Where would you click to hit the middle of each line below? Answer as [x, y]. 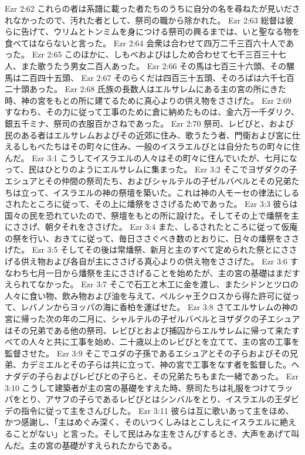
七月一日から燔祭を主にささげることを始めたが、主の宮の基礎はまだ [160, 272]
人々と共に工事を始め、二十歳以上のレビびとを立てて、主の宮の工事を [164, 342]
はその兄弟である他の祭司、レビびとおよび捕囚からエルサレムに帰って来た [148, 330]
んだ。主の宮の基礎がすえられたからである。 [91, 445]
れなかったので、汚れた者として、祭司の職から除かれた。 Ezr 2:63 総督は [145, 20]
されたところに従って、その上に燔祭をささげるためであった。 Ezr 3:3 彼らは [151, 204]
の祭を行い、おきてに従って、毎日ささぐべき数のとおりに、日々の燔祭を [144, 238]
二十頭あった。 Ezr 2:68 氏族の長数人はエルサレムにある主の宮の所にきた [145, 89]
